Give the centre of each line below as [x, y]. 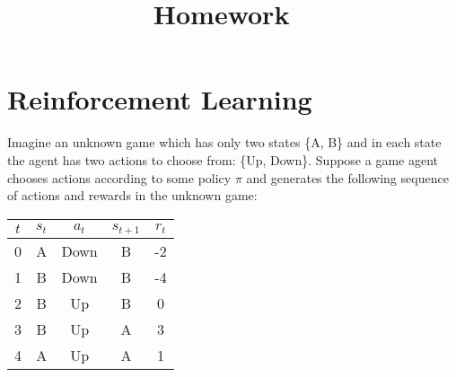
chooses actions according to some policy [119, 177]
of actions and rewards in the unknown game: [132, 195]
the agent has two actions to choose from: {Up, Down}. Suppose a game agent [223, 159]
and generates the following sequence [347, 177]
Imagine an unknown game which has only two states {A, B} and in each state [224, 142]
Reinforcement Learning [160, 99]
